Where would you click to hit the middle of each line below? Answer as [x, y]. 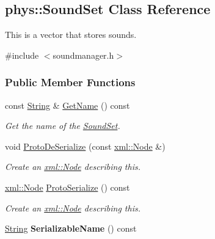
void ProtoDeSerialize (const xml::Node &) [85, 146]
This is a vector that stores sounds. [71, 35]
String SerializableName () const [71, 228]
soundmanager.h [83, 55]
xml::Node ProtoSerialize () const [67, 187]
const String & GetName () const [67, 105]
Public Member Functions [70, 82]
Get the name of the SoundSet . [63, 126]
